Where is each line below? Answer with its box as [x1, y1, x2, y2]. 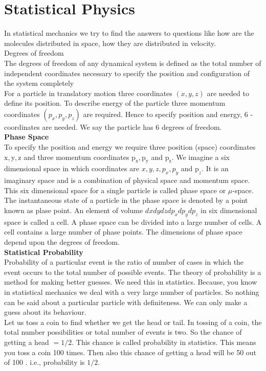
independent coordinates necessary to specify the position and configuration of [4, 67, 250, 78]
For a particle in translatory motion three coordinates [4, 87, 172, 98]
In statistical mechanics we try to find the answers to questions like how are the [4, 28, 254, 38]
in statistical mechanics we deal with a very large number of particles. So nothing [4, 286, 259, 297]
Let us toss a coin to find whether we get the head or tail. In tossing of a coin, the [4, 316, 262, 327]
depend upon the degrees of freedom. [4, 237, 120, 247]
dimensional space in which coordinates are [4, 163, 139, 174]
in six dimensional [201, 205, 257, 216]
